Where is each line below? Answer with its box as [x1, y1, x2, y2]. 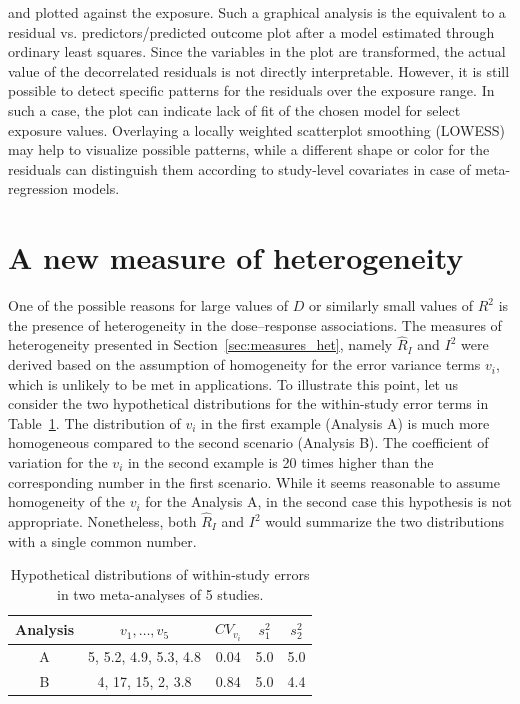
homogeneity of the [8, 491, 126, 512]
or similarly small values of [309, 295, 474, 316]
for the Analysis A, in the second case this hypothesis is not [145, 491, 512, 512]
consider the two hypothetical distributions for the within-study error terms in [8, 393, 489, 414]
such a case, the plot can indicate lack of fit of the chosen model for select [8, 99, 461, 120]
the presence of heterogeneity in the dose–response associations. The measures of [8, 314, 502, 335]
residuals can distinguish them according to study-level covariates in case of [8, 158, 471, 179]
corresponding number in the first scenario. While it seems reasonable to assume [8, 471, 500, 492]
